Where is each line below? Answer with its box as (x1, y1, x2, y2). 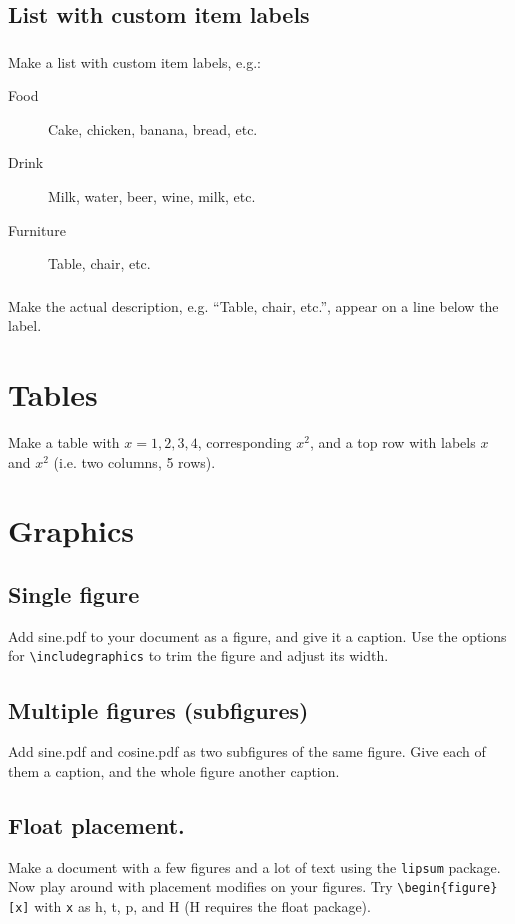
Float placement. (8, 809, 185, 840)
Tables (8, 374, 98, 415)
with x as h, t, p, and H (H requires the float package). (34, 896, 371, 917)
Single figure (8, 579, 140, 610)
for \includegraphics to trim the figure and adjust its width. (8, 645, 389, 666)
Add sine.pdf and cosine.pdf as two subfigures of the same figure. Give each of (8, 741, 486, 762)
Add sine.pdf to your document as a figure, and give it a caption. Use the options (8, 625, 507, 646)
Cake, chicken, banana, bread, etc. (48, 118, 258, 139)
